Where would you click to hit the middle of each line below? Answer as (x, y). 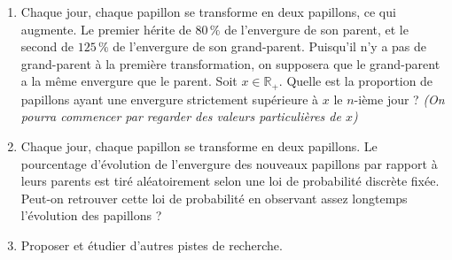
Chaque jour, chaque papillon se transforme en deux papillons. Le (199, 146)
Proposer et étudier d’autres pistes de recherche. (152, 245)
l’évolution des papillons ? (91, 215)
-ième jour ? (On (399, 99)
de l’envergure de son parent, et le (316, 29)
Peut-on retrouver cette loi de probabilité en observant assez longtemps (214, 198)
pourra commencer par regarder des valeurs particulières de (181, 116)
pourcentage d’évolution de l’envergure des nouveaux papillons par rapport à (229, 163)
